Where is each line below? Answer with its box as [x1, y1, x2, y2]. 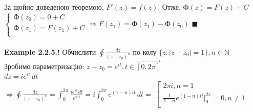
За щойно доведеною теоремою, [4, 2, 104, 12]
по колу [133, 46, 157, 57]
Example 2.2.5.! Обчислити [4, 46, 96, 57]
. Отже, [158, 2, 181, 12]
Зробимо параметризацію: [4, 60, 85, 71]
